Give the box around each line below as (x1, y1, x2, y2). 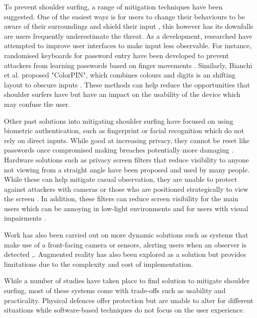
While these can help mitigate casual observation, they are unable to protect (4, 174, 237, 184)
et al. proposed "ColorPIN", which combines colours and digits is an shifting (4, 70, 236, 80)
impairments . (4, 213, 46, 223)
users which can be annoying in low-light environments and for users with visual (4, 203, 249, 213)
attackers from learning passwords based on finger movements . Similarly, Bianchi (4, 60, 253, 70)
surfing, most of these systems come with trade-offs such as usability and (4, 285, 226, 296)
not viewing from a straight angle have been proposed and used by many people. (4, 164, 250, 174)
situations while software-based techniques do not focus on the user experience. (4, 305, 245, 315)
